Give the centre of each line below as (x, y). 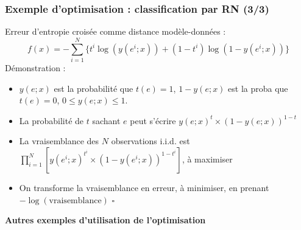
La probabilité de (51, 120)
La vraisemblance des (59, 141)
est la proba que (258, 88)
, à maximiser (207, 159)
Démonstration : (35, 67)
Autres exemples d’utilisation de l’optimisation (105, 220)
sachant (106, 120)
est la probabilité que (94, 88)
